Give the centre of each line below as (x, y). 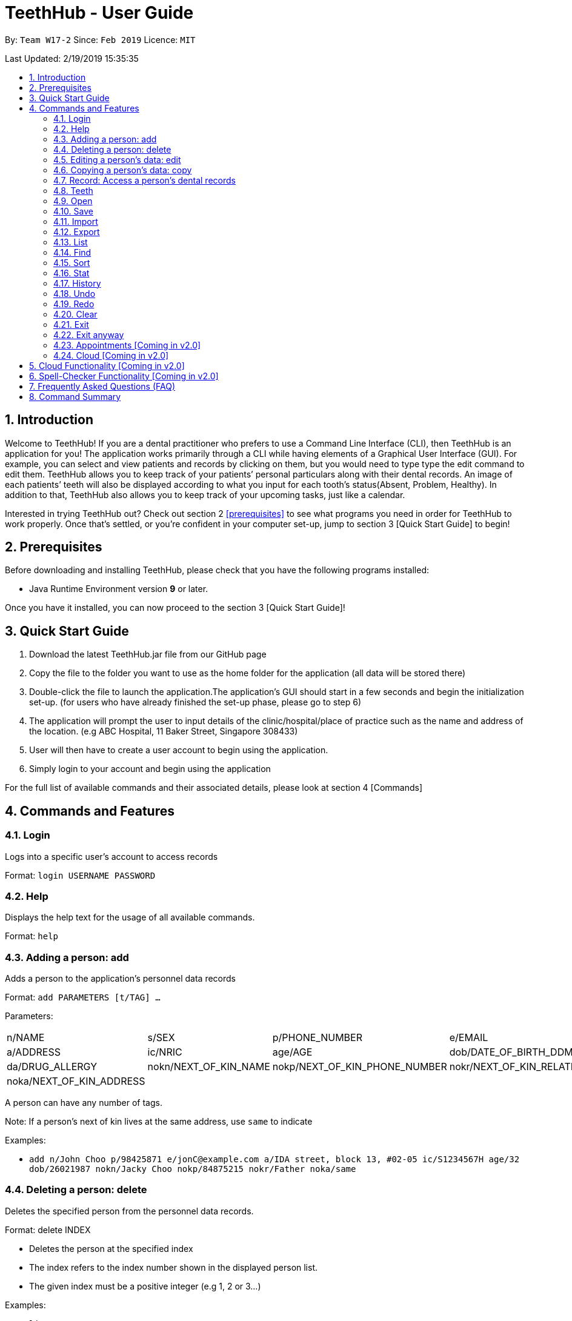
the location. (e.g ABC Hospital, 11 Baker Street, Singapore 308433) (164, 731)
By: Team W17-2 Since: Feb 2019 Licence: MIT (100, 39)
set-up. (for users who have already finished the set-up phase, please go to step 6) (195, 702)
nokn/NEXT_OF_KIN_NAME (209, 1066)
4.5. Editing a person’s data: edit (117, 159)
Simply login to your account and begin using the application (150, 769)
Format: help (32, 936)
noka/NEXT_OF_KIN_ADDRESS (76, 1081)
